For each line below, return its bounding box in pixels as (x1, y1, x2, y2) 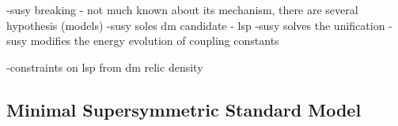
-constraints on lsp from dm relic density (6, 58, 203, 75)
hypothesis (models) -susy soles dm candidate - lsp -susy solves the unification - (6, 17, 392, 33)
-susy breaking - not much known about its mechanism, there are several (6, 2, 358, 17)
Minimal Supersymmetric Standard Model (6, 97, 362, 121)
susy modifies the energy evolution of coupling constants (6, 32, 279, 49)
